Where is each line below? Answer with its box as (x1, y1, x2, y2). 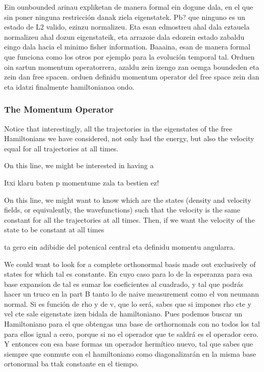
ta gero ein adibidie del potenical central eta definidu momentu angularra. (4, 241, 235, 252)
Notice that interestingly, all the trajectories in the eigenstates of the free (4, 123, 232, 134)
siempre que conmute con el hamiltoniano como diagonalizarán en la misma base (4, 348, 256, 359)
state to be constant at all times (4, 224, 104, 235)
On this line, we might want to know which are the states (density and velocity (4, 194, 251, 205)
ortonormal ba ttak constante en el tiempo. (4, 358, 139, 369)
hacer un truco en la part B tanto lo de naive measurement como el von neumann (4, 288, 259, 299)
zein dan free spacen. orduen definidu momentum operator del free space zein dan (4, 71, 259, 82)
